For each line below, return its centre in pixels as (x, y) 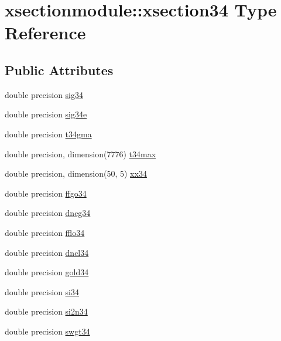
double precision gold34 (47, 272)
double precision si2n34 (46, 311)
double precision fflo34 (45, 232)
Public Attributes (59, 70)
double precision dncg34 (48, 213)
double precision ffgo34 (46, 193)
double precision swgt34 (47, 331)
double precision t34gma (48, 134)
